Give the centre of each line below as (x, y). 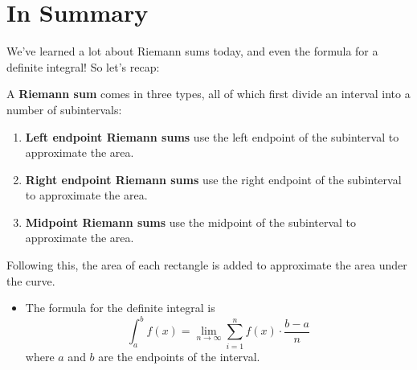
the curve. (31, 280)
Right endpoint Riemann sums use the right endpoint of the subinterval (213, 179)
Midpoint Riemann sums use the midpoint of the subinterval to (191, 222)
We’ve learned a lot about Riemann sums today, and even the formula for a (192, 51)
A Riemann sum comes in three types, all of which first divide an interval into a (208, 94)
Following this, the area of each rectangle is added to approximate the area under (207, 265)
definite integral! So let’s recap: (83, 66)
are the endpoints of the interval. (179, 356)
